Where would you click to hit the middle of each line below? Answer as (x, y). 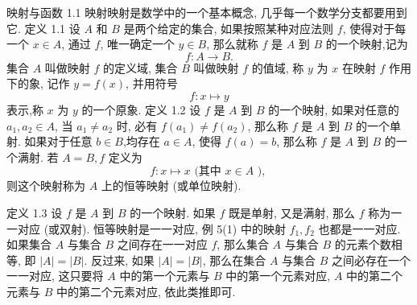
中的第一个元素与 (165, 276)
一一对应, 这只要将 (55, 276)
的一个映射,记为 (367, 44)
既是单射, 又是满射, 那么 (292, 212)
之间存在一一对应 (162, 244)
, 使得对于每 (374, 28)
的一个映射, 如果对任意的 (334, 109)
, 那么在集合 (234, 260)
